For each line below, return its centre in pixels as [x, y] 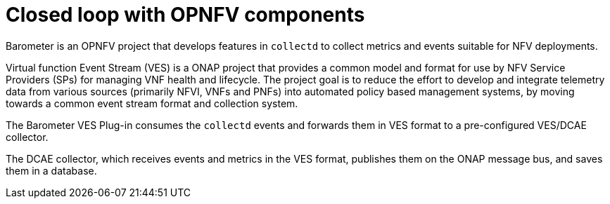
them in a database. [51, 170]
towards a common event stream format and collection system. [152, 103]
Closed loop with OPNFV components [185, 15]
